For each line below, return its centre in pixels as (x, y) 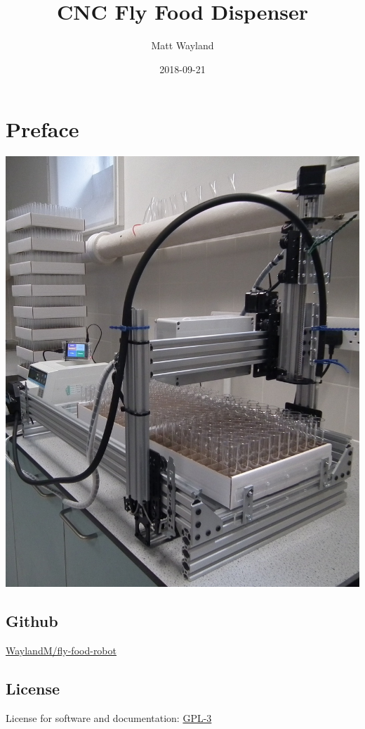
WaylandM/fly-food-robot (61, 651)
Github (32, 621)
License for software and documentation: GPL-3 (109, 718)
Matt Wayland (182, 45)
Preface (42, 129)
